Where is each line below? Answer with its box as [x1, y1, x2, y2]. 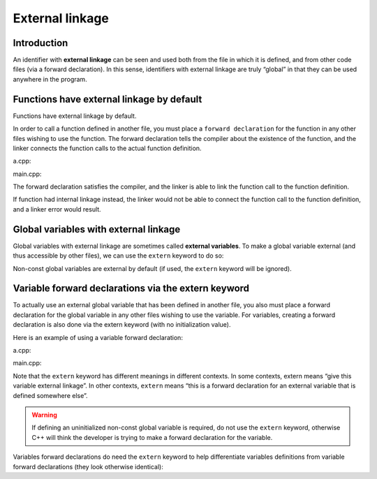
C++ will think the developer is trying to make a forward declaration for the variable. [31, 433, 273, 441]
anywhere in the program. [13, 75, 87, 83]
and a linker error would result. [13, 205, 101, 213]
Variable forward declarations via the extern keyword [13, 283, 250, 295]
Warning [31, 411, 57, 419]
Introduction [13, 37, 68, 49]
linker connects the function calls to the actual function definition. [13, 144, 202, 152]
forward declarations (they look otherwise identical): [13, 462, 163, 471]
